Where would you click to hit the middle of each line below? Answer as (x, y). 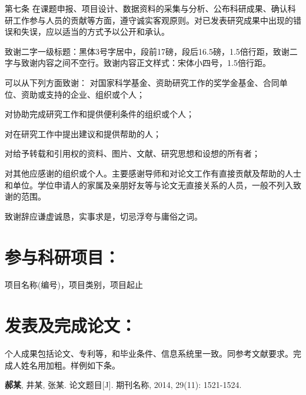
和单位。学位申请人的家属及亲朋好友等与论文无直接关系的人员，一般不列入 (149, 185)
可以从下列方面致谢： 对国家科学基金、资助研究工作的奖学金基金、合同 (142, 82)
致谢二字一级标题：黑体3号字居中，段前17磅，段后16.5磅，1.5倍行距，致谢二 (151, 51)
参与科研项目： (63, 256)
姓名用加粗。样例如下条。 (70, 365)
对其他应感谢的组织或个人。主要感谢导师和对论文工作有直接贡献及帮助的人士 (153, 173)
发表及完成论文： (71, 325)
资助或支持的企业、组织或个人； (83, 94)
